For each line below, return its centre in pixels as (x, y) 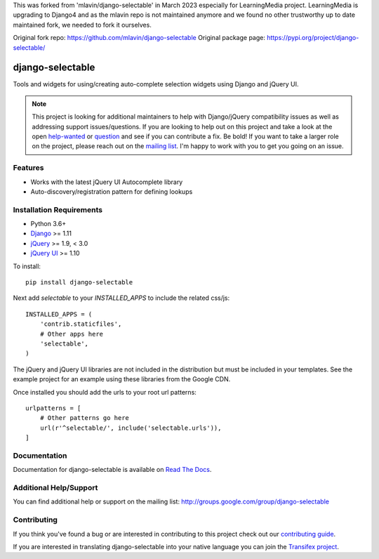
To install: (27, 266)
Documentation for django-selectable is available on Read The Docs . (112, 470)
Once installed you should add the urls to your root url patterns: (105, 392)
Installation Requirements (58, 209)
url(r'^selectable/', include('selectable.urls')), (131, 428)
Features (28, 168)
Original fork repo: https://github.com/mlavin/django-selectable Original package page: (139, 38)
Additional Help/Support (55, 488)
